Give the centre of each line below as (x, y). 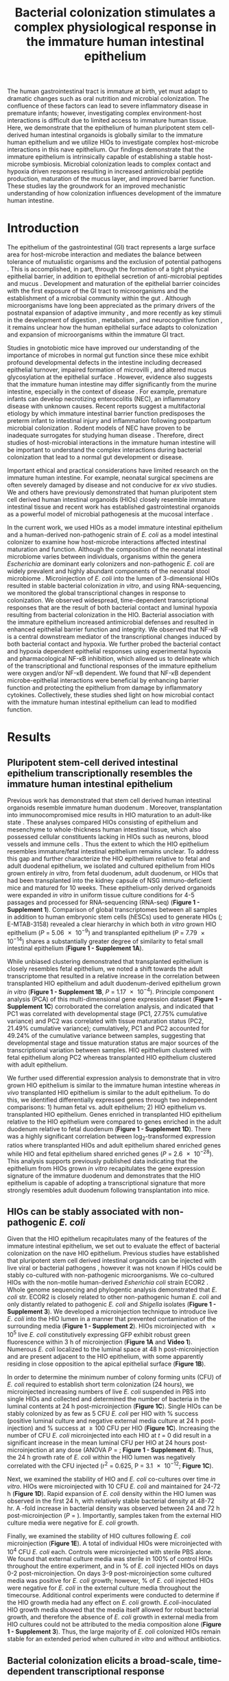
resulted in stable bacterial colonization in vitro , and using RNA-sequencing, (114, 586)
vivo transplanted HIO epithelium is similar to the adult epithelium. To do (109, 1093)
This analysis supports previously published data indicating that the (103, 1161)
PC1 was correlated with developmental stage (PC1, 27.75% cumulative (107, 1014)
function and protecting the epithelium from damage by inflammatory (105, 688)
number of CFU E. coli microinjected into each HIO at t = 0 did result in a (109, 1436)
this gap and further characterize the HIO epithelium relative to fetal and (109, 859)
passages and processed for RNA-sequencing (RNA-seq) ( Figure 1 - (104, 902)
